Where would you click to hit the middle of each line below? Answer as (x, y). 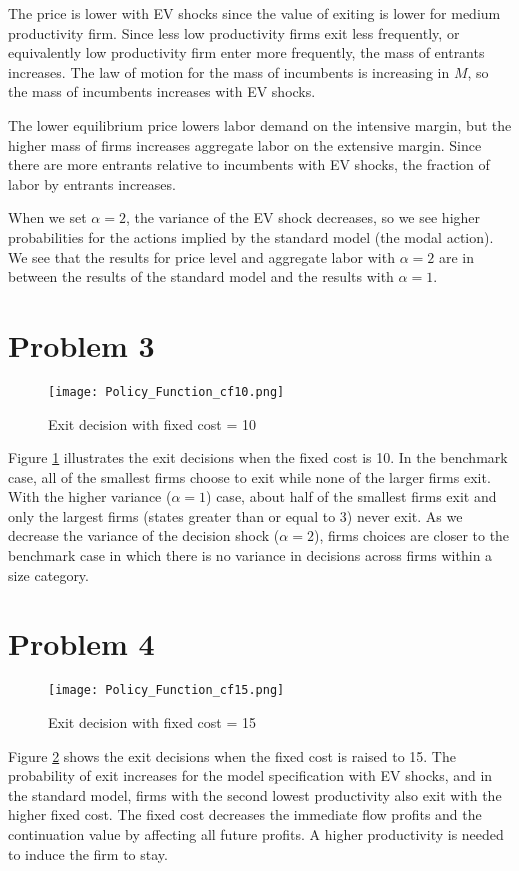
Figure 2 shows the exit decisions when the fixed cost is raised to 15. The (232, 755)
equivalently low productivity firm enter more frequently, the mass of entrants (246, 52)
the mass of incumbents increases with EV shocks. (162, 91)
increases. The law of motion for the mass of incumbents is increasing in (229, 71)
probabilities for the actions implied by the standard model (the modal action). (251, 236)
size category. (48, 574)
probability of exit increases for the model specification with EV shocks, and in (250, 775)
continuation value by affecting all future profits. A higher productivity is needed (256, 834)
